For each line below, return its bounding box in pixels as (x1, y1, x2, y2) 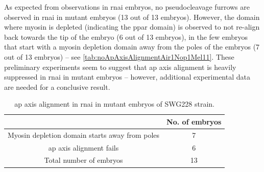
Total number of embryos (44, 155, 123, 165)
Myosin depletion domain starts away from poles (8, 129, 160, 140)
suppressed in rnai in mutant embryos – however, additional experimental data (4, 71, 250, 82)
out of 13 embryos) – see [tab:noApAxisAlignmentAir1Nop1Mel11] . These (4, 51, 234, 62)
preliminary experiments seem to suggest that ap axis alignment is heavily (4, 61, 236, 72)
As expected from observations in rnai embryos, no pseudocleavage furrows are (4, 2, 250, 12)
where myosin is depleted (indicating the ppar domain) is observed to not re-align (4, 21, 260, 32)
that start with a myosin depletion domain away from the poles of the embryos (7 (4, 41, 260, 52)
